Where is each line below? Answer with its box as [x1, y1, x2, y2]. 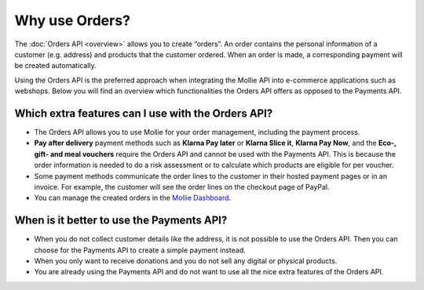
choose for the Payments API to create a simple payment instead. [34, 245, 247, 255]
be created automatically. [14, 61, 97, 71]
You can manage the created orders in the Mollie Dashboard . [34, 193, 232, 203]
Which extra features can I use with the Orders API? [14, 107, 273, 120]
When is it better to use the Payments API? [14, 214, 228, 227]
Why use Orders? [14, 12, 131, 29]
